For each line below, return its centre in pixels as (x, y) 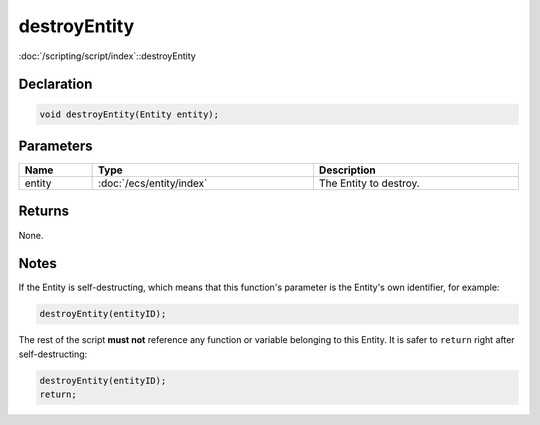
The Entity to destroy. (369, 183)
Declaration (55, 84)
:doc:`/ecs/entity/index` (153, 183)
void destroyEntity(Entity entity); (129, 114)
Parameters (55, 145)
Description (347, 170)
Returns (44, 211)
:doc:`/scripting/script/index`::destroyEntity (107, 56)
